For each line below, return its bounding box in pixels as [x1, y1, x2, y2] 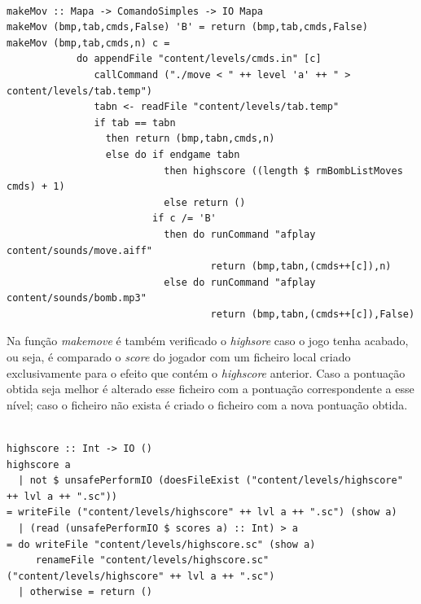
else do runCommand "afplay [164, 276, 316, 288]
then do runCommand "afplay [164, 228, 316, 240]
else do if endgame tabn [105, 148, 240, 160]
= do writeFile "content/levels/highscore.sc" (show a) [7, 538, 316, 550]
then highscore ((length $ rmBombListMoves [164, 164, 403, 177]
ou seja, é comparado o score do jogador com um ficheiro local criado [7, 348, 351, 365]
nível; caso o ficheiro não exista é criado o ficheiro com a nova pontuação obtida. [7, 396, 408, 413]
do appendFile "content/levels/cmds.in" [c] [76, 53, 322, 65]
